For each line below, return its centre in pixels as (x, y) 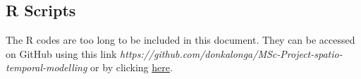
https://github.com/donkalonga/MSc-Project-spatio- (231, 53)
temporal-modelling (47, 67)
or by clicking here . (131, 67)
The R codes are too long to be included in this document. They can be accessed (180, 40)
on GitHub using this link (61, 53)
